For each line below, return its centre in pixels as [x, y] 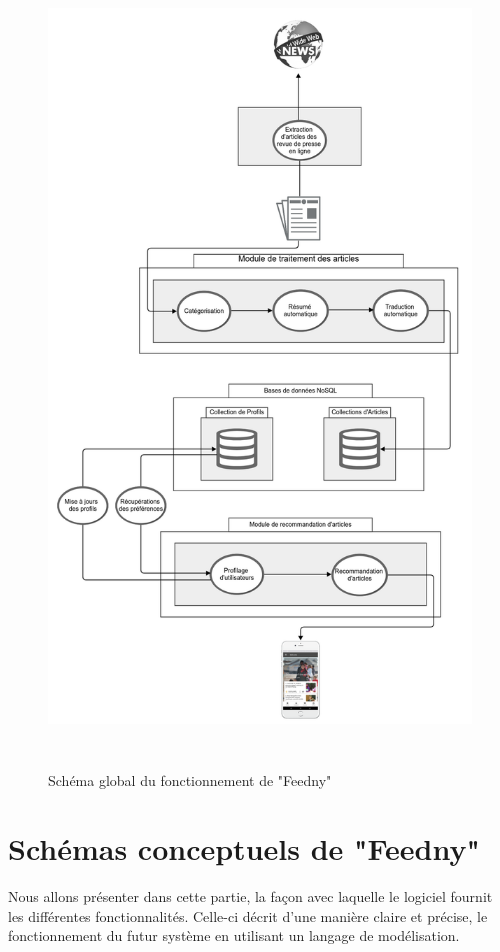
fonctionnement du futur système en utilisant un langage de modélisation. [234, 935]
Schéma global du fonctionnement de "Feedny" [190, 779]
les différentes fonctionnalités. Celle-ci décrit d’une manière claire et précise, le [248, 915]
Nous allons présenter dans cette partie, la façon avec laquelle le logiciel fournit [250, 896]
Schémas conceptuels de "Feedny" [244, 848]
